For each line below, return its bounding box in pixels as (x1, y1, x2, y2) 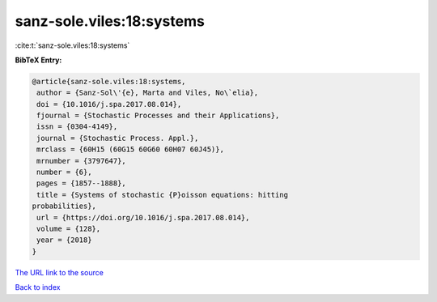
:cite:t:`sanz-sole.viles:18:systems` (15, 40, 130, 50)
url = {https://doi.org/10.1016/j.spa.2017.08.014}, (36, 213, 250, 222)
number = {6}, (36, 168, 92, 177)
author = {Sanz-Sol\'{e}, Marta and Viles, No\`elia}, (36, 88, 259, 97)
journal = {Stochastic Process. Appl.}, (36, 134, 199, 142)
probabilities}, (32, 202, 97, 211)
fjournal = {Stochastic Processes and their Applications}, (36, 111, 280, 121)
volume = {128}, (36, 224, 101, 233)
